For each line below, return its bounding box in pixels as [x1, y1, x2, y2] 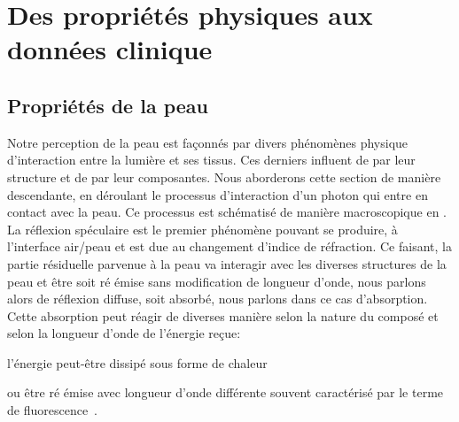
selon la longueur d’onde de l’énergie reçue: [7, 324, 241, 342]
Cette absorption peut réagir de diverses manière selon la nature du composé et [7, 306, 439, 325]
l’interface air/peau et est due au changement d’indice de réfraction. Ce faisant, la [7, 237, 452, 256]
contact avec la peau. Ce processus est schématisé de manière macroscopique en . [7, 203, 447, 221]
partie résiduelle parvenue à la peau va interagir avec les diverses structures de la [7, 254, 447, 272]
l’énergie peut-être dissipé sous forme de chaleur [7, 353, 268, 372]
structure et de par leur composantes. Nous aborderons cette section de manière [7, 167, 441, 186]
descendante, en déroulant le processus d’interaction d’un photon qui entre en [7, 185, 428, 203]
